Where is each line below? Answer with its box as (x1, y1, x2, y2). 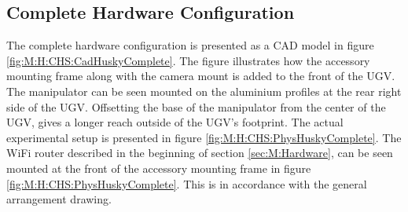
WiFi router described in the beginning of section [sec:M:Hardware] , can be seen (6, 144, 393, 161)
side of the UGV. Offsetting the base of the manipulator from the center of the (6, 98, 386, 115)
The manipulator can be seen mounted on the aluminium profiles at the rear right (6, 82, 402, 99)
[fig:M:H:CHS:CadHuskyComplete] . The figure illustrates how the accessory (6, 52, 370, 68)
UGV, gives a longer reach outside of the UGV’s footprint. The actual (6, 114, 344, 130)
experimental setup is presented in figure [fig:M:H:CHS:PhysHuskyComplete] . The (6, 129, 402, 145)
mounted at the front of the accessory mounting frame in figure (6, 159, 311, 176)
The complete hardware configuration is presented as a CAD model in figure (6, 37, 374, 53)
